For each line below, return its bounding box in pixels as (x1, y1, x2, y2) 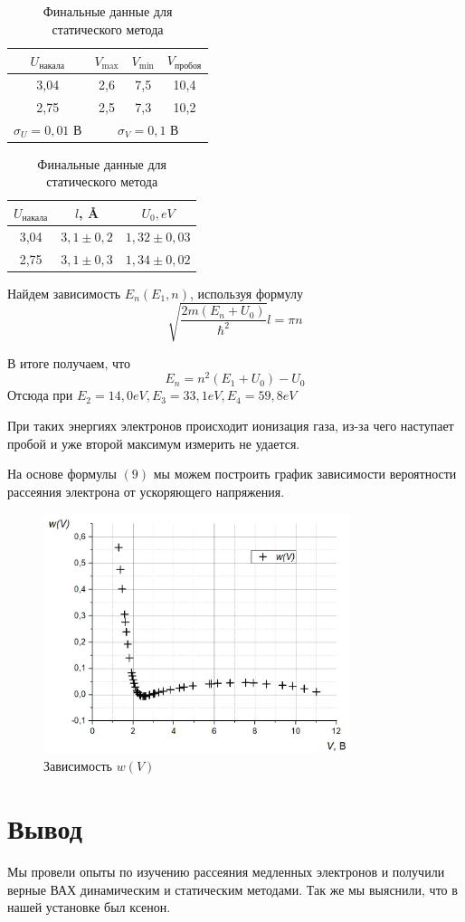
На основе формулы (7, 464, 117, 483)
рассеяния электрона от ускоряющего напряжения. (7, 481, 285, 500)
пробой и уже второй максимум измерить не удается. (7, 433, 300, 452)
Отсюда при (7, 385, 73, 404)
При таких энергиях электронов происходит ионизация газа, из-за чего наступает (7, 416, 454, 435)
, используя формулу (189, 283, 304, 302)
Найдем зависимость (7, 283, 121, 302)
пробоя (175, 61, 202, 71)
